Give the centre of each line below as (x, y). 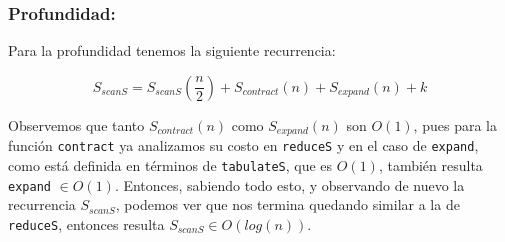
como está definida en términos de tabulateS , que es (170, 164)
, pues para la (455, 124)
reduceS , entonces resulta (86, 223)
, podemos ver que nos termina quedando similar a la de (287, 204)
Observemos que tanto (76, 124)
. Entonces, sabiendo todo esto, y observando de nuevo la (289, 184)
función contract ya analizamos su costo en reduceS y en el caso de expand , (243, 145)
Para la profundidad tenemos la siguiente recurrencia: (172, 50)
